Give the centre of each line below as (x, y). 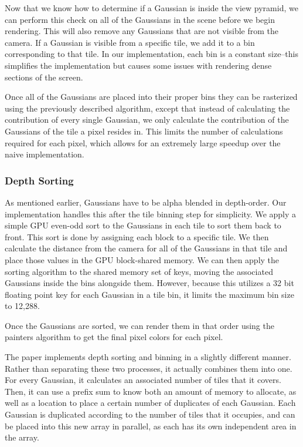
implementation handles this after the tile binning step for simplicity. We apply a (151, 214)
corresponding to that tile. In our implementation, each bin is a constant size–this (152, 54)
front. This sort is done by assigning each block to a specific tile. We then (137, 236)
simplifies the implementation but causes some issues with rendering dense (138, 65)
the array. (22, 437)
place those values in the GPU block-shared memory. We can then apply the (142, 259)
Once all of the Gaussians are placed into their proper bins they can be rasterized (151, 97)
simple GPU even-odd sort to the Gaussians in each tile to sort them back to (143, 225)
